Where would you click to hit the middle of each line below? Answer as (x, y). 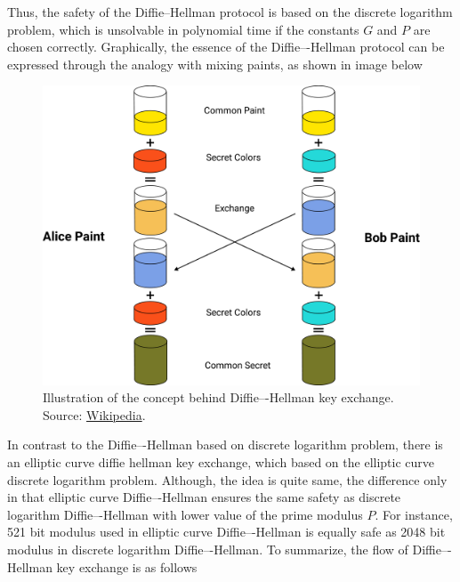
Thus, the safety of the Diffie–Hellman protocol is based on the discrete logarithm (230, 12)
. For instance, (414, 514)
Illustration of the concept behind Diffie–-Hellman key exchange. (218, 397)
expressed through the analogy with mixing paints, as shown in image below (215, 64)
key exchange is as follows (127, 566)
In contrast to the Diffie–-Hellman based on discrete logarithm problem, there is (225, 445)
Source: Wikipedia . (94, 414)
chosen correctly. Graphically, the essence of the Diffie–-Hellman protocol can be (226, 47)
